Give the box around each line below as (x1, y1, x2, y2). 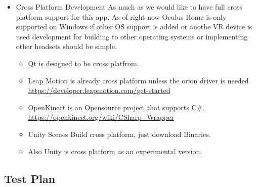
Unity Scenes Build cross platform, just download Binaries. (28, 128, 211, 139)
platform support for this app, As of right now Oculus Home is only (16, 11, 227, 22)
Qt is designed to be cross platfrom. (28, 58, 139, 68)
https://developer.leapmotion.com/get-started (28, 85, 170, 96)
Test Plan (4, 170, 56, 186)
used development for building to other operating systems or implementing (16, 31, 248, 41)
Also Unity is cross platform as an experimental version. (28, 146, 202, 156)
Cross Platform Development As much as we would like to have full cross (16, 2, 243, 12)
